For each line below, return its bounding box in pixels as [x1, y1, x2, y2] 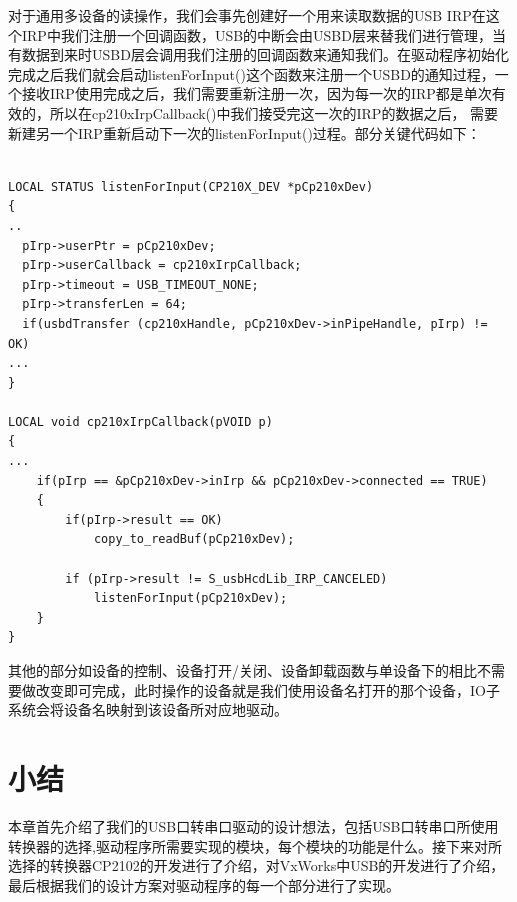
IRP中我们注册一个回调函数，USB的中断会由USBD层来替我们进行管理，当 [21, 24, 506, 45]
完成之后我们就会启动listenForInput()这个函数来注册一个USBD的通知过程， [8, 63, 495, 84]
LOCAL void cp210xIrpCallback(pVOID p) [8, 414, 273, 429]
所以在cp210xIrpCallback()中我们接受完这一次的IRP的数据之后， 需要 [49, 102, 499, 123]
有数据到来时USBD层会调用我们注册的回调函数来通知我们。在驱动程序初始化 [8, 44, 509, 65]
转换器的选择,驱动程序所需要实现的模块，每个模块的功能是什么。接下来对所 [8, 835, 502, 856]
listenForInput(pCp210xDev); [93, 591, 288, 606]
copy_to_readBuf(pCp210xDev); [93, 532, 295, 547]
